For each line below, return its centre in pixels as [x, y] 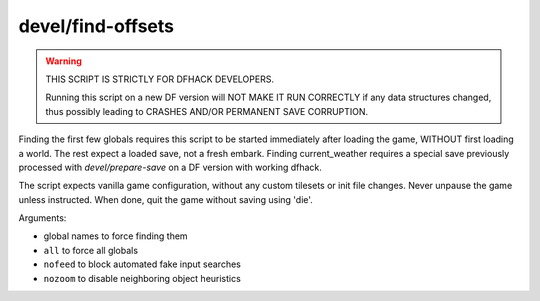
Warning [63, 61]
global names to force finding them [116, 236]
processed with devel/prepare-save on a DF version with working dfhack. [170, 167]
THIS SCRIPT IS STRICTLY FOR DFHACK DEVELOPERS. [160, 79]
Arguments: [42, 218]
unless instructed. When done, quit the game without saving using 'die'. [166, 199]
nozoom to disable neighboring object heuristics [142, 278]
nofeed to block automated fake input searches [142, 264]
